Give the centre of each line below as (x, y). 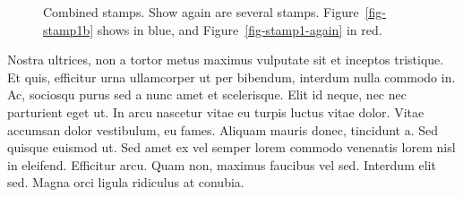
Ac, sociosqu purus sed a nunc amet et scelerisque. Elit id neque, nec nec (207, 94)
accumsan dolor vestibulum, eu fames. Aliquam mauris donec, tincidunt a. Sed (223, 129)
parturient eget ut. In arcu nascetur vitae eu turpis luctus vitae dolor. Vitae (216, 111)
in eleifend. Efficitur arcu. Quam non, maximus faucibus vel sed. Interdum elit (222, 164)
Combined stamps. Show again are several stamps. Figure (201, 12)
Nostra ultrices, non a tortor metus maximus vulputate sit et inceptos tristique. (226, 60)
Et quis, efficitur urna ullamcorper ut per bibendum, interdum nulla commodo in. (231, 77)
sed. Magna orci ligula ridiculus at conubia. (126, 182)
